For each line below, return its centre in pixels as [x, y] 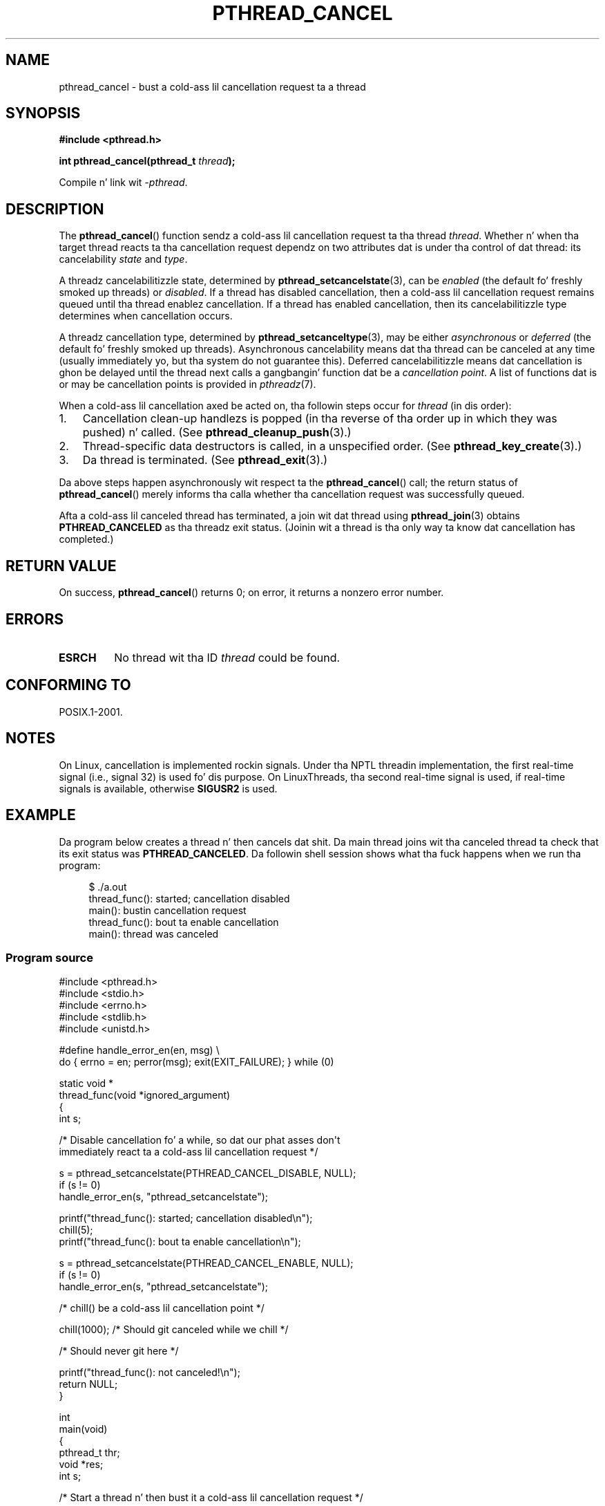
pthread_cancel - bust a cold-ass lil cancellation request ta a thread [212, 86]
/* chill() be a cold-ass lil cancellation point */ [162, 1308]
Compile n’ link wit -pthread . [123, 183]
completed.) [86, 539]
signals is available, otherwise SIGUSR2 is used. [168, 788]
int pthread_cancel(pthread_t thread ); [147, 161]
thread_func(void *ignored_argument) [145, 1095]
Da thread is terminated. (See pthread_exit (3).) [205, 460]
